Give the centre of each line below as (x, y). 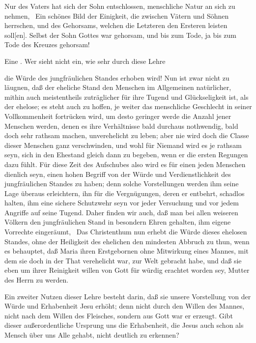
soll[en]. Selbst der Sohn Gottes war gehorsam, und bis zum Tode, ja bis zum (121, 35)
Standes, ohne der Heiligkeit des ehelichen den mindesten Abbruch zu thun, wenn (127, 241)
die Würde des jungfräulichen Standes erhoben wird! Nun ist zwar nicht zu (117, 77)
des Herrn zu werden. (37, 280)
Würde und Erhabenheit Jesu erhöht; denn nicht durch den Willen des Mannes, (125, 306)
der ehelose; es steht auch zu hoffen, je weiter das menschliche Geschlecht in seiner (128, 106)
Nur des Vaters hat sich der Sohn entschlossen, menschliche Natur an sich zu (120, 6)
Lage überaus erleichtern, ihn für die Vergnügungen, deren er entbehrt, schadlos (125, 193)
